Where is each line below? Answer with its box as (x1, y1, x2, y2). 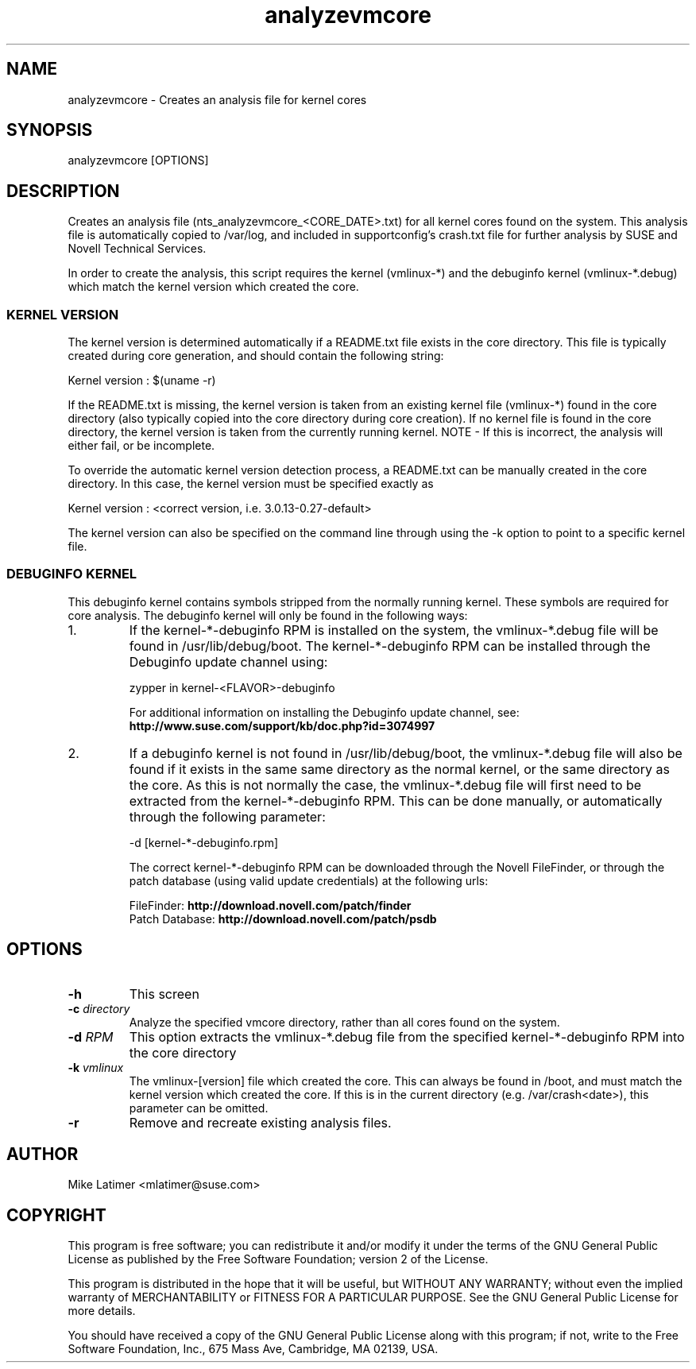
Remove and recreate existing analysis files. (129, 1114, 392, 1131)
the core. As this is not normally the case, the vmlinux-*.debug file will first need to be (129, 776, 642, 793)
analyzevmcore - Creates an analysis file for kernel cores (68, 92, 367, 106)
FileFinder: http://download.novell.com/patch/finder (129, 898, 412, 912)
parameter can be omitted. (129, 1100, 269, 1115)
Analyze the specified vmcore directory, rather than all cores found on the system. (129, 1015, 560, 1029)
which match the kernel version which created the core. (68, 280, 359, 294)
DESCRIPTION (6, 180, 120, 201)
